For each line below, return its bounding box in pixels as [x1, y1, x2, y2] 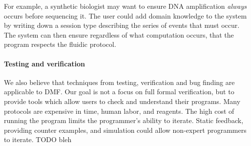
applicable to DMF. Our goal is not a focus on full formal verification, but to [4, 86, 234, 97]
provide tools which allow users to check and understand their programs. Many [4, 96, 241, 106]
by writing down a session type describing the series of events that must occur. [4, 20, 240, 30]
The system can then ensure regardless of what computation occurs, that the [4, 29, 234, 40]
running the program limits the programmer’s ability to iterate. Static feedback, [4, 115, 244, 125]
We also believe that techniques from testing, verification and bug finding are [4, 77, 235, 87]
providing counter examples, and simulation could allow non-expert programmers [4, 125, 247, 135]
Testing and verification [4, 58, 85, 68]
